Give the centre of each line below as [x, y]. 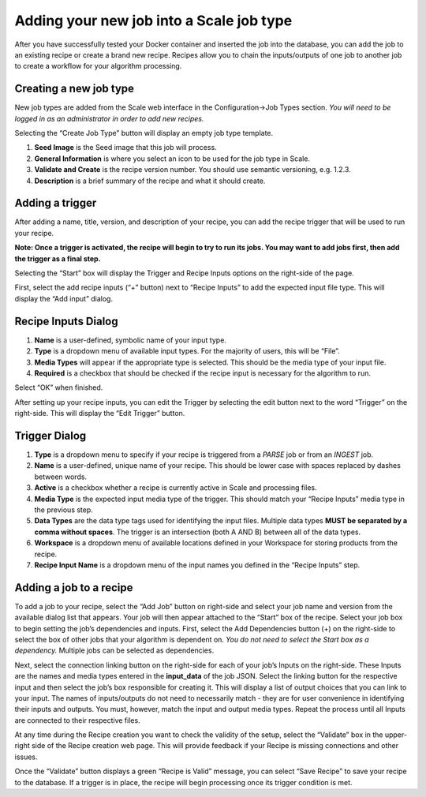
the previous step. [64, 510]
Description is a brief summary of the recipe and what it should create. [150, 181]
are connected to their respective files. [78, 720]
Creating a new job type [74, 89]
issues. [26, 757]
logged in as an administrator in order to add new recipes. [109, 118]
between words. [60, 477]
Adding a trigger [56, 203]
